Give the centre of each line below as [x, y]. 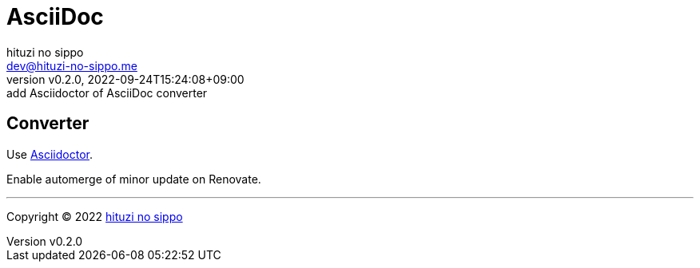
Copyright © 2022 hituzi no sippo [95, 216]
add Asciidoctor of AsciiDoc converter [107, 93]
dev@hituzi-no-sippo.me [72, 65]
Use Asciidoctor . [50, 154]
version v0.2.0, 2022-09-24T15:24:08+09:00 [125, 79]
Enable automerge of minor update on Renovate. [134, 179]
